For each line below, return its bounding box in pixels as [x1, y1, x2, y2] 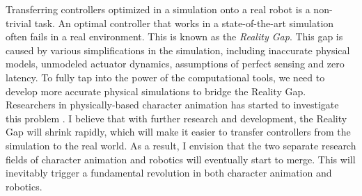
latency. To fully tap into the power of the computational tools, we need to [6, 70, 325, 84]
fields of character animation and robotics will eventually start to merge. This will [6, 152, 356, 166]
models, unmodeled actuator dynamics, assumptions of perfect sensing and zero [6, 56, 345, 71]
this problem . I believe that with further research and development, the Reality [6, 111, 347, 125]
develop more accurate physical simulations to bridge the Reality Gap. [6, 83, 306, 98]
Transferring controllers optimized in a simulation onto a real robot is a [6, 2, 310, 16]
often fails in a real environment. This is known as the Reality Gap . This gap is [6, 29, 343, 44]
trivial [6, 15, 32, 30]
